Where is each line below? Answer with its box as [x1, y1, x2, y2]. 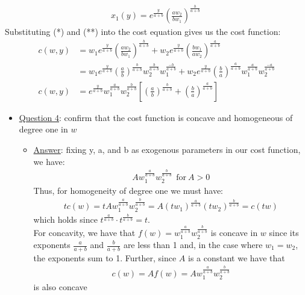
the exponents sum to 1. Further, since [33, 251, 177, 264]
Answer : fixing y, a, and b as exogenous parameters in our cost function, [33, 143, 301, 155]
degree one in [19, 123, 68, 135]
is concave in [210, 226, 258, 239]
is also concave [33, 280, 87, 293]
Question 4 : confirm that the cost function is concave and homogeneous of [19, 111, 293, 123]
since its [269, 226, 299, 239]
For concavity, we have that [33, 226, 136, 239]
